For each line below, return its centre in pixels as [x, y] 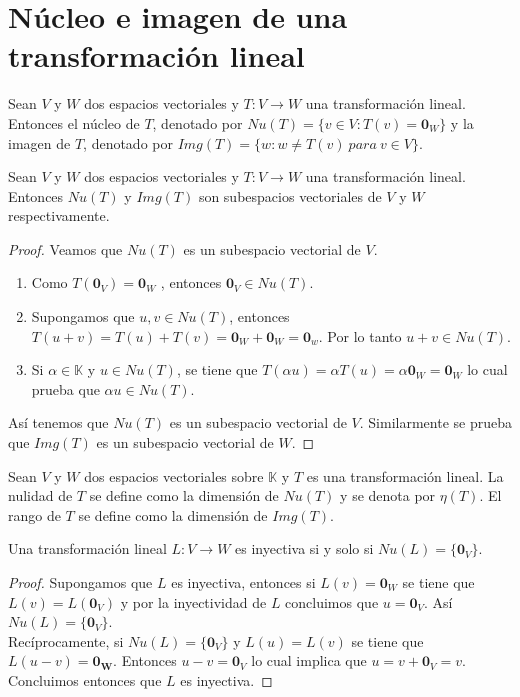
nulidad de [40, 495]
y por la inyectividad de [193, 601]
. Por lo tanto [360, 335]
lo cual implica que [309, 660]
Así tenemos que [58, 422]
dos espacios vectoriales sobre [174, 475]
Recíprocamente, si [66, 640]
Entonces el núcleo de [74, 122]
